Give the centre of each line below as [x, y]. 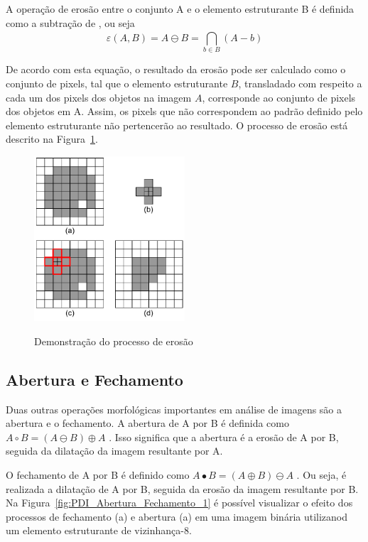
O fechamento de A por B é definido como [98, 474]
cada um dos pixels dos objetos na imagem [99, 97]
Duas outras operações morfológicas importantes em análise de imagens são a [174, 409]
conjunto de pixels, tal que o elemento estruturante [117, 83]
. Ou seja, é [321, 474]
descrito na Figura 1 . [52, 139]
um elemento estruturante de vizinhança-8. [99, 530]
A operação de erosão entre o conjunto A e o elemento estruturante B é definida [180, 9]
